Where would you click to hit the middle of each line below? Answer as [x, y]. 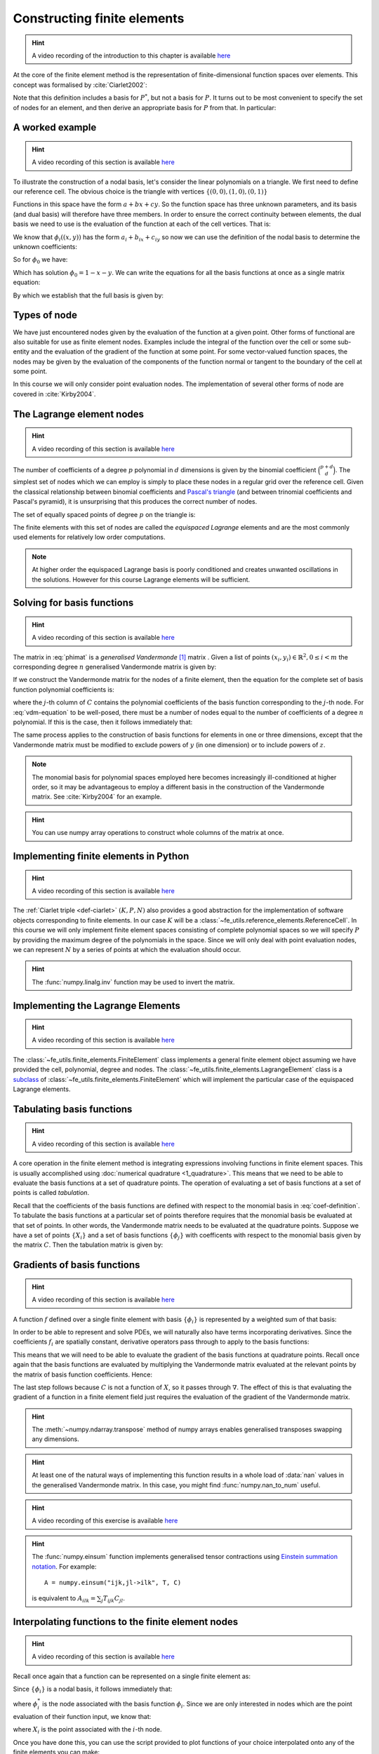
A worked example [55, 127]
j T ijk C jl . [113, 1599]
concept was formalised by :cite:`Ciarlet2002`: [80, 85]
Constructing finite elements [99, 18]
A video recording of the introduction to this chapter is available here [131, 55]
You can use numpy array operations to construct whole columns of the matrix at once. [158, 833]
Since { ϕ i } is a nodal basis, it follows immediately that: [93, 1689]
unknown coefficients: [45, 247]
